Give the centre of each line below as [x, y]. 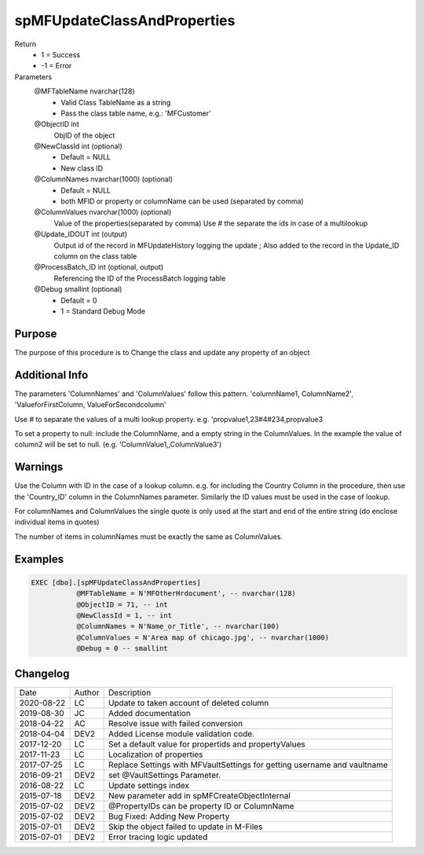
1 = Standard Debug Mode [103, 311]
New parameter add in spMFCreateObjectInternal [199, 795]
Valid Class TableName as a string [116, 102]
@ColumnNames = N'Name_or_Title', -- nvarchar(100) [178, 626]
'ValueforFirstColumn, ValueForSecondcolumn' [90, 405]
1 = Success [61, 54]
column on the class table [95, 256]
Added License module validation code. [181, 733]
